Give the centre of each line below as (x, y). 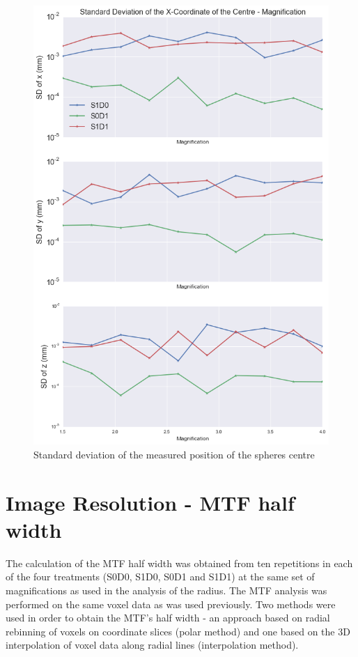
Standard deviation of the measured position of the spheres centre (174, 454)
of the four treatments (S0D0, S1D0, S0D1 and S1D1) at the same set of (160, 577)
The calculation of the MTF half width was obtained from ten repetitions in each (179, 563)
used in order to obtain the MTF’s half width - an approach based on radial (168, 618)
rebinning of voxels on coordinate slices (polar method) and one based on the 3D (178, 631)
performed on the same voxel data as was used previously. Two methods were (171, 604)
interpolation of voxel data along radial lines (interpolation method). (152, 645)
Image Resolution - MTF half (150, 502)
